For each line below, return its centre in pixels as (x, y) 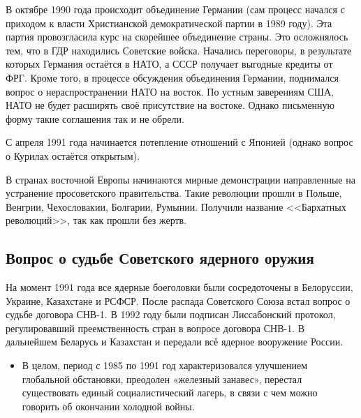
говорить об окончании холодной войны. (108, 406)
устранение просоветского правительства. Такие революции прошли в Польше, (174, 193)
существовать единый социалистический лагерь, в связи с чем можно (170, 393)
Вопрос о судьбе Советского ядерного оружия (160, 258)
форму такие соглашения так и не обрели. (95, 118)
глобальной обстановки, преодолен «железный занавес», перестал (162, 379)
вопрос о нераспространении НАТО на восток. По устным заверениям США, (170, 91)
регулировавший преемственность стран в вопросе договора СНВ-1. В (155, 328)
